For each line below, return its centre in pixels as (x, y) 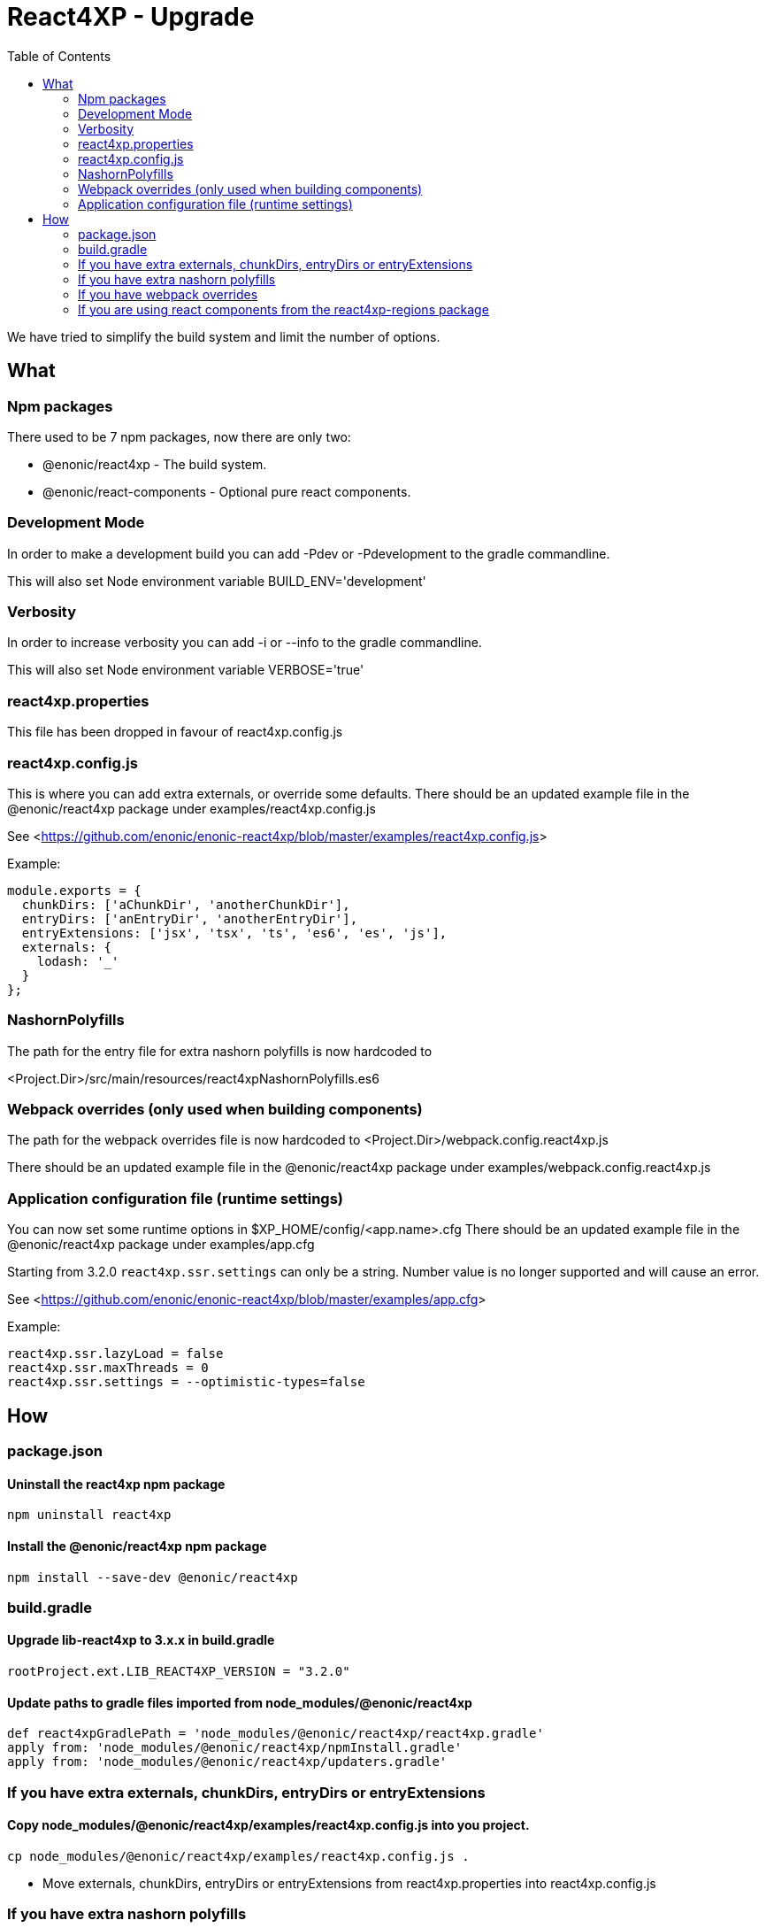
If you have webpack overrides (168, 294)
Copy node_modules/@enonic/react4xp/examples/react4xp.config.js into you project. (268, 1825)
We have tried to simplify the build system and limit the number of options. (224, 336)
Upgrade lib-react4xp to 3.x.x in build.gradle (141, 1640)
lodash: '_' (78, 961)
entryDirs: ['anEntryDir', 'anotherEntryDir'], (190, 918)
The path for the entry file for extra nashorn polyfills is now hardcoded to (220, 1051)
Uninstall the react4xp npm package (116, 1484)
